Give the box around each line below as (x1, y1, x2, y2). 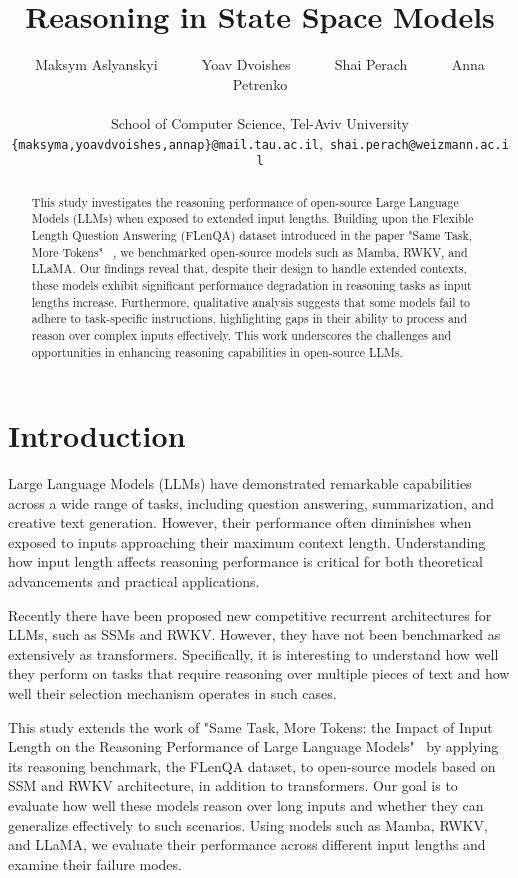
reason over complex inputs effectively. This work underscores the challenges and (31, 326, 452, 343)
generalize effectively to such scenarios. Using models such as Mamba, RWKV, (8, 814, 488, 835)
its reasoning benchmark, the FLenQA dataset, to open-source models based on (8, 755, 496, 776)
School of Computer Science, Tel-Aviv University (110, 112, 410, 133)
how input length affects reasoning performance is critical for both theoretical (8, 551, 483, 572)
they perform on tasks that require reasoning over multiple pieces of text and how (8, 663, 510, 684)
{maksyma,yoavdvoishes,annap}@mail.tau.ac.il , (11, 132, 323, 153)
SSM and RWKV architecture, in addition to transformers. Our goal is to (8, 775, 458, 796)
